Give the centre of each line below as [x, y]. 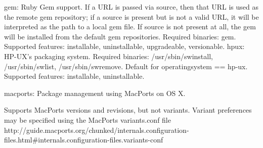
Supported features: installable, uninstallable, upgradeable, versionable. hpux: [124, 46]
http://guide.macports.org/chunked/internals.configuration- [97, 130]
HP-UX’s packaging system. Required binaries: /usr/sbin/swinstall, [108, 56]
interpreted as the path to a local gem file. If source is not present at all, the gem [130, 27]
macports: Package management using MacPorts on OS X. [95, 93]
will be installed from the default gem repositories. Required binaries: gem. [120, 36]
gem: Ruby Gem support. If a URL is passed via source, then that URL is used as [131, 7]
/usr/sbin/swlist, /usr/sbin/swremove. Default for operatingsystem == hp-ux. [126, 66]
